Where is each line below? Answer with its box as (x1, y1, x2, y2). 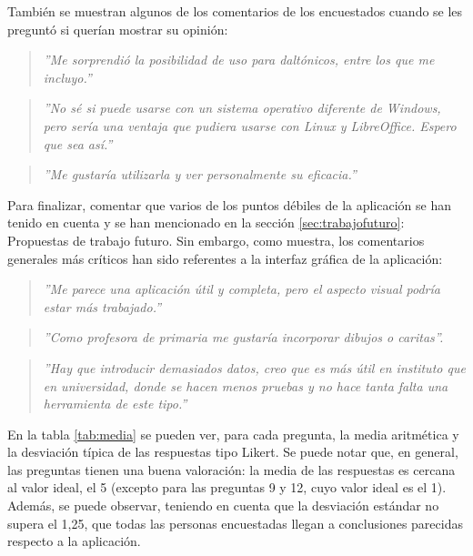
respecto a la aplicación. (7, 531, 141, 551)
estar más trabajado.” (43, 297, 162, 316)
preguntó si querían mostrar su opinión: (7, 19, 228, 38)
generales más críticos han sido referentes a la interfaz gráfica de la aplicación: (7, 248, 443, 268)
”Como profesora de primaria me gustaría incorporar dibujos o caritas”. (43, 328, 444, 347)
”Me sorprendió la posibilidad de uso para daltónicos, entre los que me (43, 50, 435, 69)
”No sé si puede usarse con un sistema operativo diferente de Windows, (43, 98, 441, 117)
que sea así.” (43, 134, 113, 153)
